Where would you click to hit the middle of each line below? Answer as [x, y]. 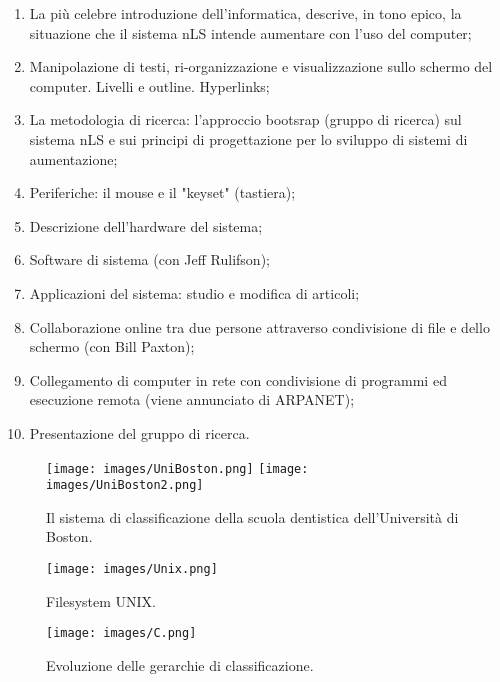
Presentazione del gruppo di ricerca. [139, 432]
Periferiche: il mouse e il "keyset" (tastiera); [162, 192]
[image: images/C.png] [121, 633]
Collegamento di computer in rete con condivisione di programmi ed [238, 379]
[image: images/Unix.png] [132, 569]
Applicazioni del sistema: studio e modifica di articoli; [194, 292]
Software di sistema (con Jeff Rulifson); [149, 259]
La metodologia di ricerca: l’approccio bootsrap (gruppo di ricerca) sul [245, 119]
